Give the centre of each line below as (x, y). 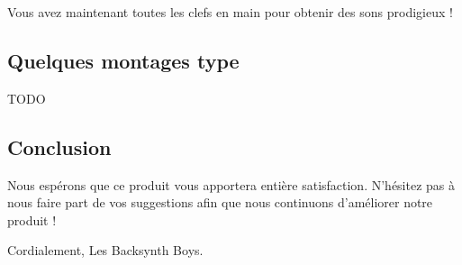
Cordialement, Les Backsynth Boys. (105, 250)
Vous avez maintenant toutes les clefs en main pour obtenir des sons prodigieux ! (230, 12)
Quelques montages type (123, 60)
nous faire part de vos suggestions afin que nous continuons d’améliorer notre (220, 202)
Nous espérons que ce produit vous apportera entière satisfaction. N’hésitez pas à (231, 184)
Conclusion (59, 146)
